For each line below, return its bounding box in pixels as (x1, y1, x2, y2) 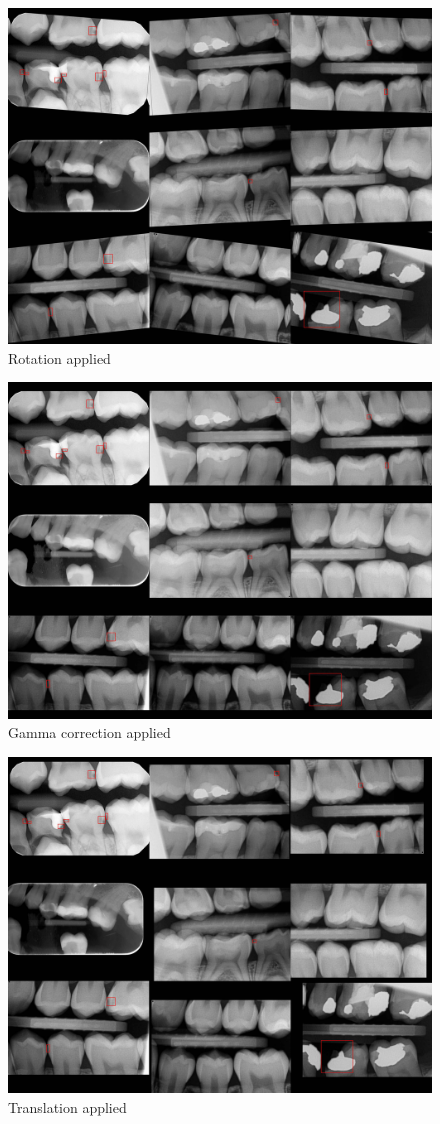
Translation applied (8, 1096, 127, 1117)
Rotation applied (8, 347, 111, 368)
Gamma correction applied (8, 722, 171, 743)
